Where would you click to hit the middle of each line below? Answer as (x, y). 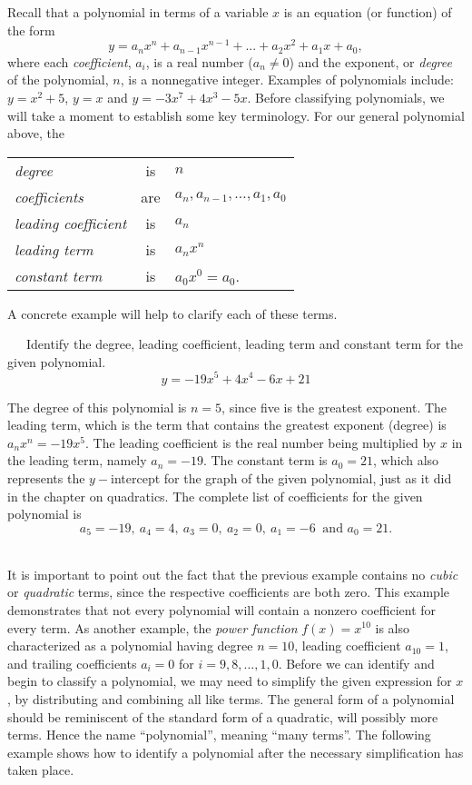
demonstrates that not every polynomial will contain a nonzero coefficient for (222, 609)
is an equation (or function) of (368, 12)
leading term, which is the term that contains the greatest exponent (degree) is (227, 425)
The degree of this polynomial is (97, 407)
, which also (406, 460)
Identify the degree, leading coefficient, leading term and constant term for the (244, 344)
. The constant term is (265, 460)
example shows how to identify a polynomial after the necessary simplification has (236, 752)
